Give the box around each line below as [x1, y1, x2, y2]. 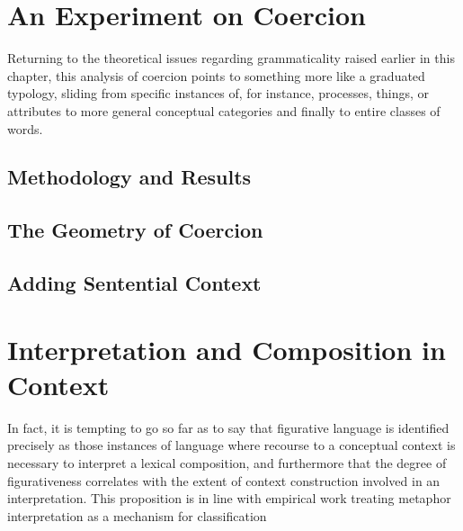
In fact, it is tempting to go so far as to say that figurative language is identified [7, 418, 450, 436]
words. [7, 119, 43, 138]
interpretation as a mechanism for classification [7, 506, 267, 525]
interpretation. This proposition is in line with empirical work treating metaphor [7, 489, 451, 508]
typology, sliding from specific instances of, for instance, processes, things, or [7, 84, 430, 103]
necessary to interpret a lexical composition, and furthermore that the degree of [7, 453, 447, 472]
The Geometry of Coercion [7, 216, 263, 244]
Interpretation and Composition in [7, 330, 446, 367]
